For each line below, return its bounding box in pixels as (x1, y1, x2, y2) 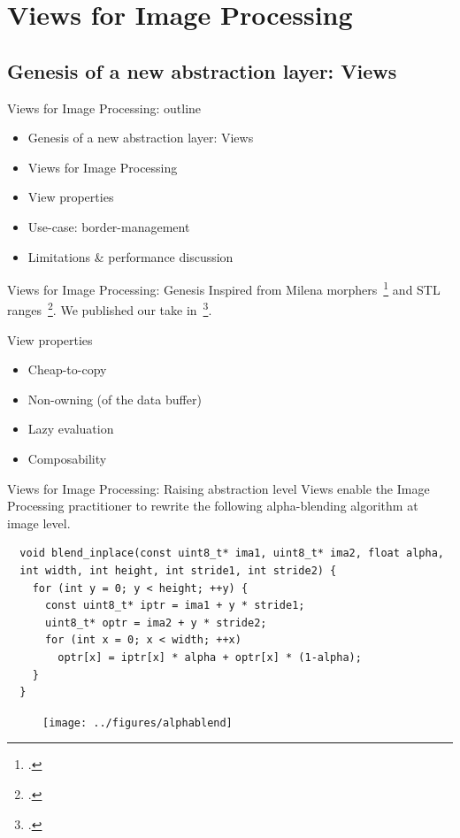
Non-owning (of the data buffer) (27, 389, 202, 408)
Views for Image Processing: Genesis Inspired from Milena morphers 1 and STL (7, 278, 441, 298)
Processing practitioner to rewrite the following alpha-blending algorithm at (7, 496, 418, 515)
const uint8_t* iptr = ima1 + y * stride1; (44, 599, 305, 612)
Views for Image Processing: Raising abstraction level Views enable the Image (7, 479, 430, 497)
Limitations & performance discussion (27, 247, 234, 265)
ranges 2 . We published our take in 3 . (7, 298, 212, 319)
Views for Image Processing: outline (7, 98, 202, 117)
